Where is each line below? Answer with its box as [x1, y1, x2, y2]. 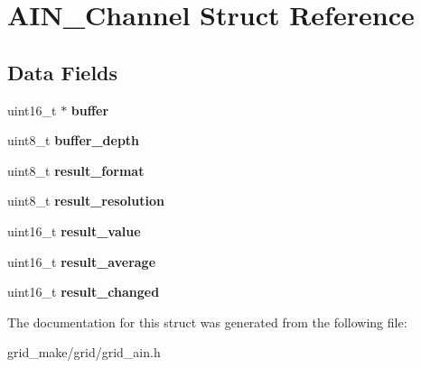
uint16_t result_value [7, 221, 141, 240]
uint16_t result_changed [7, 282, 160, 301]
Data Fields [7, 58, 118, 86]
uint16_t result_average [7, 252, 156, 271]
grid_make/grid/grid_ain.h [7, 343, 161, 362]
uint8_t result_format [7, 161, 145, 179]
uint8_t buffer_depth [7, 131, 140, 150]
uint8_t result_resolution [7, 191, 164, 210]
